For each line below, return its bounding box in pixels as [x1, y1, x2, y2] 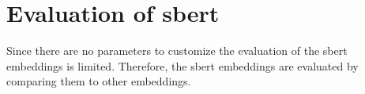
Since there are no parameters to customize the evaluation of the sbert [6, 42, 348, 59]
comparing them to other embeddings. [6, 73, 191, 89]
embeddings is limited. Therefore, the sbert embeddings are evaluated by [6, 57, 359, 74]
